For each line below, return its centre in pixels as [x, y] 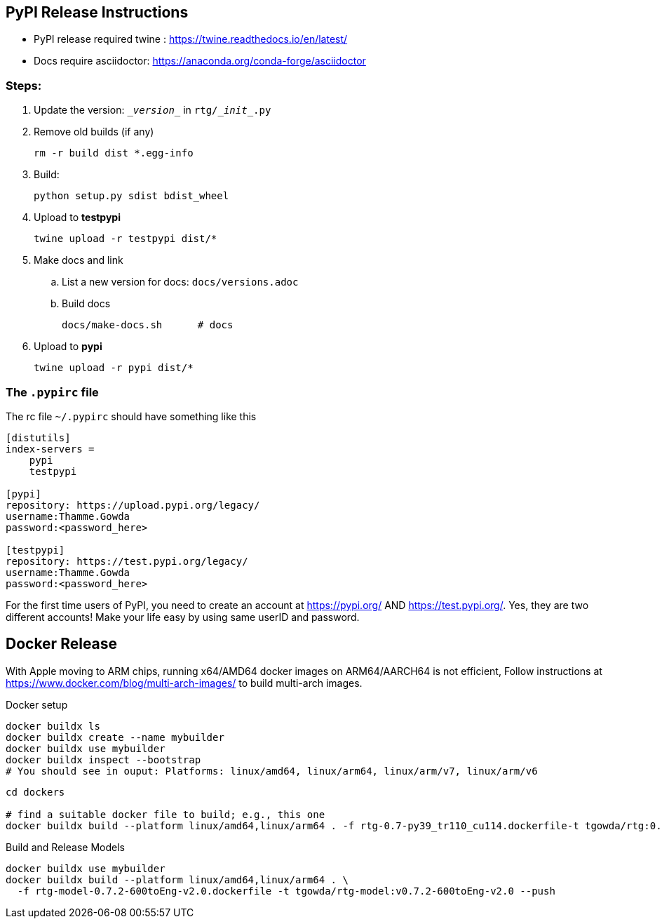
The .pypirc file [52, 392]
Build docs [86, 304]
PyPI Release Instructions [97, 12]
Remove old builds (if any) [94, 132]
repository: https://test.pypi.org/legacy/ [127, 561]
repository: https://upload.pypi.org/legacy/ [133, 505]
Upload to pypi [68, 347]
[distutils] [38, 437]
